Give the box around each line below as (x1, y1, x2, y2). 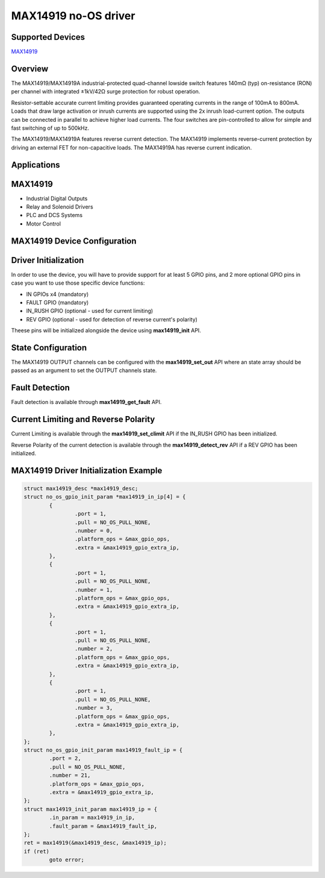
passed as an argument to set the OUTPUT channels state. (11, 367, 157, 374)
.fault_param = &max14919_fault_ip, (49, 823, 158, 829)
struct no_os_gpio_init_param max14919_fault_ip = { (23, 747, 183, 754)
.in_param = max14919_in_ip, (49, 814, 135, 821)
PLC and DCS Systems (26, 212, 83, 219)
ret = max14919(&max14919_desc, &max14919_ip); (23, 839, 167, 847)
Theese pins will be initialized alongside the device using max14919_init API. (11, 327, 202, 334)
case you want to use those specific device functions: (11, 279, 145, 286)
